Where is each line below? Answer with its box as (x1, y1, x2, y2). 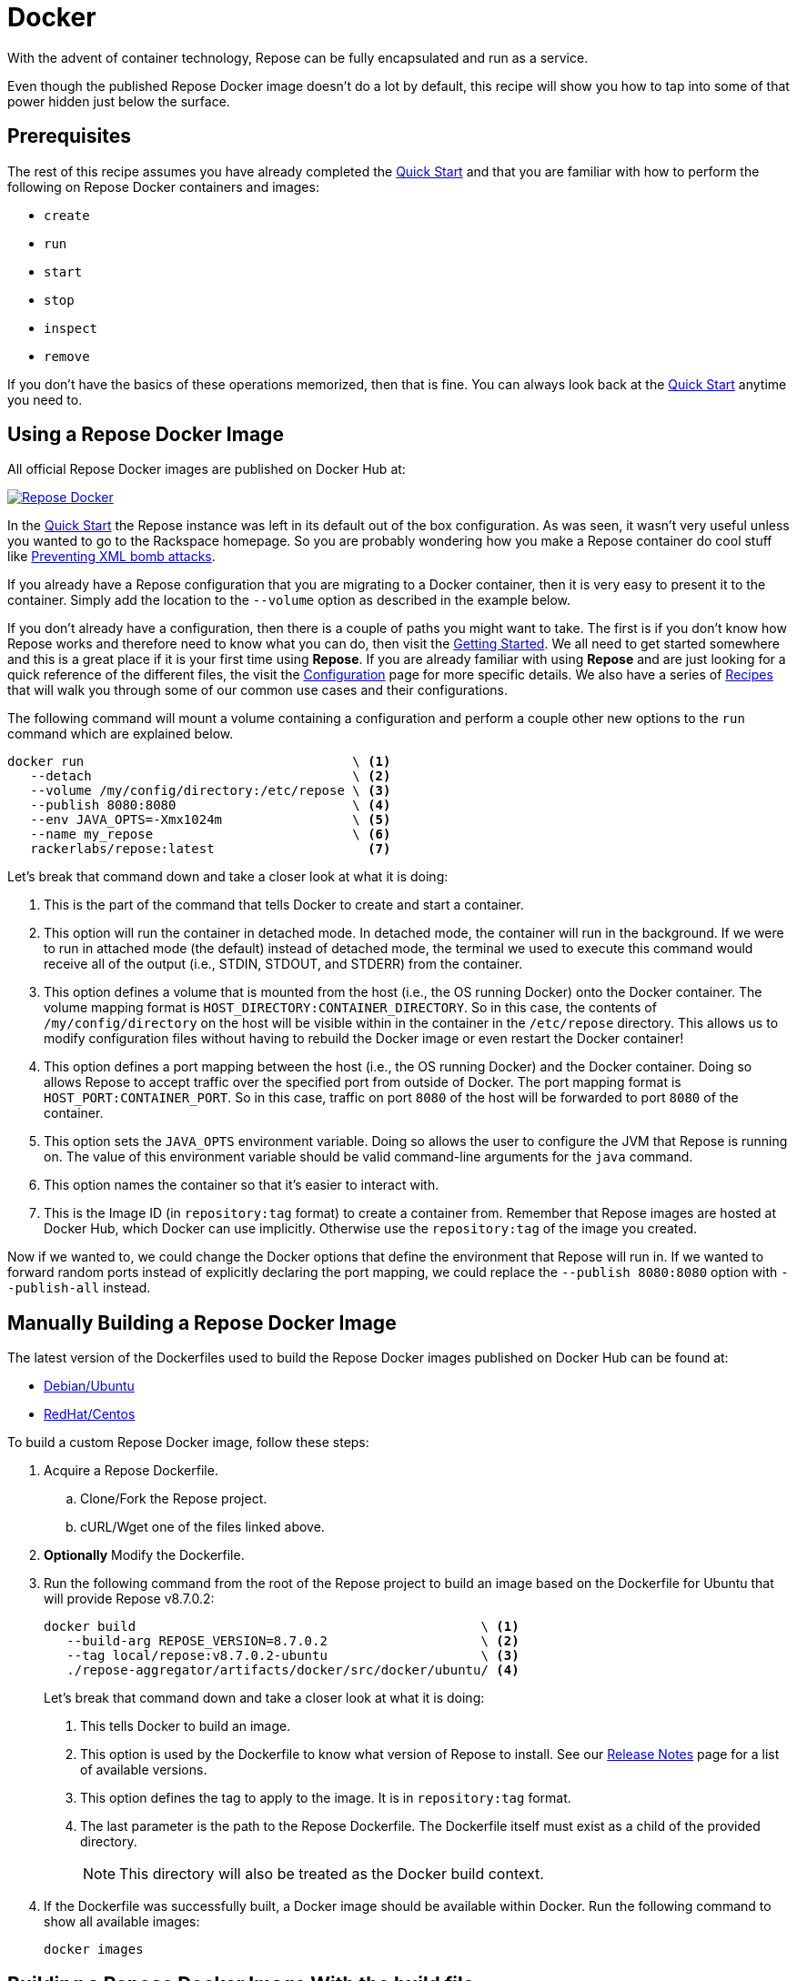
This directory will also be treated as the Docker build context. (119, 1865, 544, 1884)
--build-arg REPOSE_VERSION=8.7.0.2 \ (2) (66, 1634, 520, 1649)
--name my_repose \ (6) (30, 827, 391, 842)
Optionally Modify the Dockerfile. (44, 1547, 245, 1564)
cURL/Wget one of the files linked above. (80, 1519, 325, 1535)
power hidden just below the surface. (7, 93, 230, 109)
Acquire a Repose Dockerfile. (44, 1463, 218, 1479)
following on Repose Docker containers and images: (7, 178, 319, 195)
